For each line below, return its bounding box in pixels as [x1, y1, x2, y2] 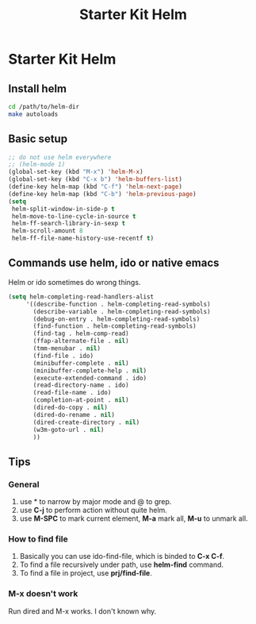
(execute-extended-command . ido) [32, 374, 147, 382]
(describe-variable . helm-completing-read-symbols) [32, 307, 212, 315]
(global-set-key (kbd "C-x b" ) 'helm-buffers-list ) [8, 175, 182, 183]
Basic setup [8, 133, 68, 146]
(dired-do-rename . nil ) [32, 410, 115, 418]
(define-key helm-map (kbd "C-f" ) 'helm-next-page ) [8, 183, 182, 191]
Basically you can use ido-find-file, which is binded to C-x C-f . [19, 552, 225, 561]
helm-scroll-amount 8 [11, 227, 83, 235]
